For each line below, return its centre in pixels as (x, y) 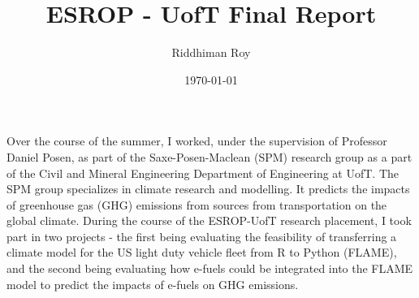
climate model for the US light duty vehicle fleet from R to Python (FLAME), (202, 252)
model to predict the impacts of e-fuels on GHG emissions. (153, 284)
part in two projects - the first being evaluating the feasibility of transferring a (202, 236)
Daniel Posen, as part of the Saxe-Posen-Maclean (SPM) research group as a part (209, 156)
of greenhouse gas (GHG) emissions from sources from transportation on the (197, 204)
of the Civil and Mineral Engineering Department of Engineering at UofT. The (203, 173)
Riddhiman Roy (211, 52)
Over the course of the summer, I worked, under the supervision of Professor (197, 141)
